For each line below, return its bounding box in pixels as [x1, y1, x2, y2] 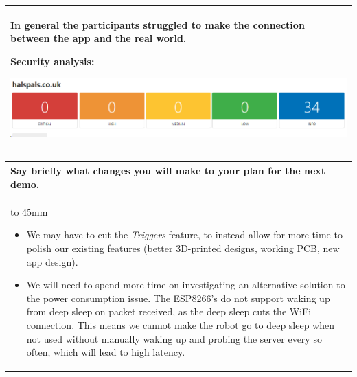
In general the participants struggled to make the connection [10, 17, 305, 32]
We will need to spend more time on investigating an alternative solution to [26, 277, 345, 292]
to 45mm [10, 204, 48, 218]
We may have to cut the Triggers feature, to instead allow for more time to [26, 227, 343, 242]
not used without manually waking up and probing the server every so [26, 331, 322, 345]
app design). [26, 254, 78, 269]
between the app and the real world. [10, 31, 187, 45]
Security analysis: [10, 54, 95, 68]
